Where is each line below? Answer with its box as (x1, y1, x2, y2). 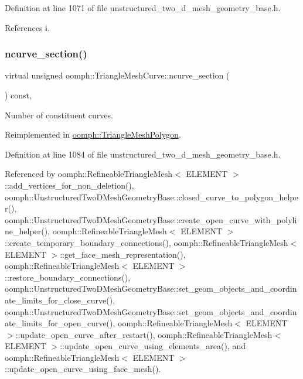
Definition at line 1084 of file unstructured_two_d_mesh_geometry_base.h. (5, 148, 281, 160)
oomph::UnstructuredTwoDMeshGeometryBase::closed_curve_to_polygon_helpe (5, 190, 298, 203)
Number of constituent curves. (5, 108, 113, 121)
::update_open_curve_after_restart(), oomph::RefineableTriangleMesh (15, 328, 273, 340)
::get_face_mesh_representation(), (60, 248, 186, 260)
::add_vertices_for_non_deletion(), (5, 179, 134, 191)
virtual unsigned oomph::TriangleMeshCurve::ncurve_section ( (5, 69, 230, 81)
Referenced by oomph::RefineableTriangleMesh (5, 168, 173, 180)
